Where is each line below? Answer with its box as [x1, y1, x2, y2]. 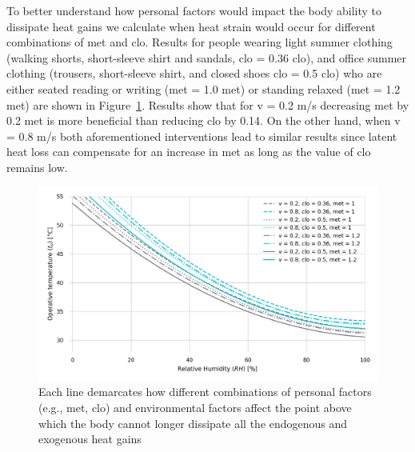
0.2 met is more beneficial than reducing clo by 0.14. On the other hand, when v [6, 112, 401, 129]
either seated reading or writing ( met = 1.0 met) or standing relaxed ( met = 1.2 [6, 80, 401, 97]
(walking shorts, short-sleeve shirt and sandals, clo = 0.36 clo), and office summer [6, 49, 407, 66]
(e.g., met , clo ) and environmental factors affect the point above [38, 398, 352, 415]
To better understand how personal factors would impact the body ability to [6, 2, 382, 18]
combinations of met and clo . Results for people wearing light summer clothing [6, 34, 393, 50]
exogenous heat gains [38, 430, 142, 447]
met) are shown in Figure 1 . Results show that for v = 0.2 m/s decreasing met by [6, 96, 409, 113]
